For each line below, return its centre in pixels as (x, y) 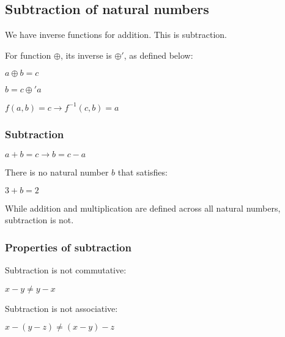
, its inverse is (86, 55)
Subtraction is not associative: (61, 308)
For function (28, 55)
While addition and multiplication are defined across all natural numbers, (143, 208)
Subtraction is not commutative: (66, 270)
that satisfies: (142, 172)
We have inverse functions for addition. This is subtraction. (116, 35)
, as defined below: (158, 55)
